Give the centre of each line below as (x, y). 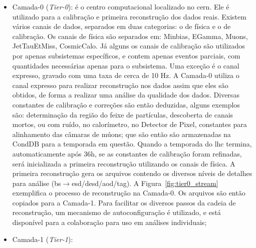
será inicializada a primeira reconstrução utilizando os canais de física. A (124, 163)
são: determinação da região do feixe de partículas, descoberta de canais (123, 114)
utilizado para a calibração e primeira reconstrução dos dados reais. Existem (129, 16)
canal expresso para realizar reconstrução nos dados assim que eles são (120, 85)
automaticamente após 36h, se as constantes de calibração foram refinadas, (127, 153)
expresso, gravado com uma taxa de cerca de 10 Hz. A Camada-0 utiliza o (126, 75)
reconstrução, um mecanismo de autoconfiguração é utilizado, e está (116, 212)
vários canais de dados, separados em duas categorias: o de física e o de (121, 26)
